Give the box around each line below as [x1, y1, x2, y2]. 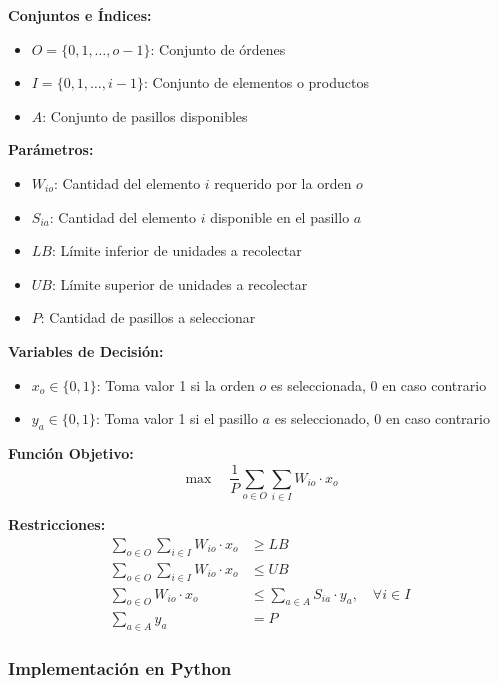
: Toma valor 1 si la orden [96, 374, 255, 395]
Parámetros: [8, 139, 94, 160]
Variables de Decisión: [8, 340, 164, 361]
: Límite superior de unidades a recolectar [52, 273, 308, 294]
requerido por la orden [214, 172, 352, 193]
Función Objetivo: [8, 442, 134, 463]
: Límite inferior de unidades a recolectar [51, 240, 302, 261]
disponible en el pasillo [210, 206, 350, 227]
